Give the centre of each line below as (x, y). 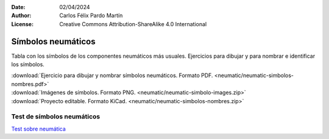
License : (22, 24)
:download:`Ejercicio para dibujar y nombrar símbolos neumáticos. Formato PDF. (112, 75)
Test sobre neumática (39, 129)
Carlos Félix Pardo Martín (91, 16)
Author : (21, 16)
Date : (18, 7)
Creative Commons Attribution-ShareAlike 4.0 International (133, 24)
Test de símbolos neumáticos (56, 117)
